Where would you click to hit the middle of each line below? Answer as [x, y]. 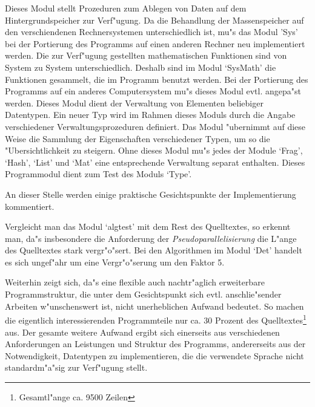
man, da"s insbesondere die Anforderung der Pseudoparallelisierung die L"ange [151, 238]
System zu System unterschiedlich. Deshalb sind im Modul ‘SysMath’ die [141, 67]
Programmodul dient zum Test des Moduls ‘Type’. [98, 174]
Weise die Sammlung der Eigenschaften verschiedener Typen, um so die [138, 138]
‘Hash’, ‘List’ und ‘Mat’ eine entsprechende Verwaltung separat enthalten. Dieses [155, 162]
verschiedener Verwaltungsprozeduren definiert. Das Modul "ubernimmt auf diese [155, 126]
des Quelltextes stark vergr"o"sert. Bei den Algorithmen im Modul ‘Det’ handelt [154, 250]
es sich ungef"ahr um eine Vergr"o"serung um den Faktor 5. [115, 262]
